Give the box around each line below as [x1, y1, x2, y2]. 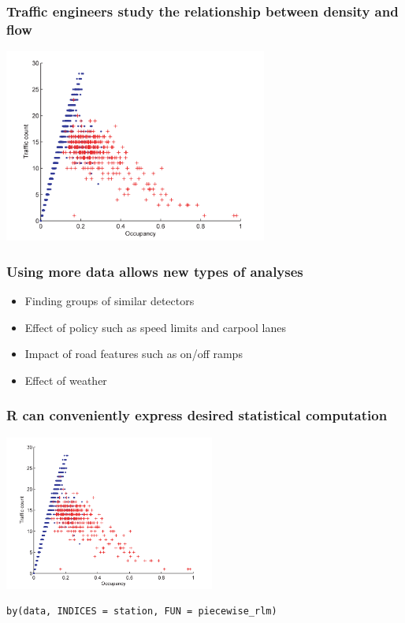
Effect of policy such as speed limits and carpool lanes [24, 319, 286, 335]
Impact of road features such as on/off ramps [24, 345, 243, 362]
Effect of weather [24, 371, 107, 388]
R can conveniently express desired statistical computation [6, 405, 388, 425]
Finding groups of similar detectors [24, 292, 195, 308]
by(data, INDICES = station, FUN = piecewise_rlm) [6, 606, 277, 617]
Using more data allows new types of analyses [6, 261, 303, 281]
